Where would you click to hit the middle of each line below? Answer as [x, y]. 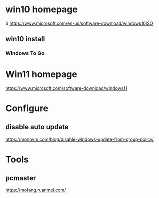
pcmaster [21, 178]
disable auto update [37, 127]
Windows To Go [25, 53]
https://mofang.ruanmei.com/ [36, 190]
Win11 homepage [41, 74]
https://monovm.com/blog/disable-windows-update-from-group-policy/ [79, 139]
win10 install [25, 39]
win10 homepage [41, 9]
